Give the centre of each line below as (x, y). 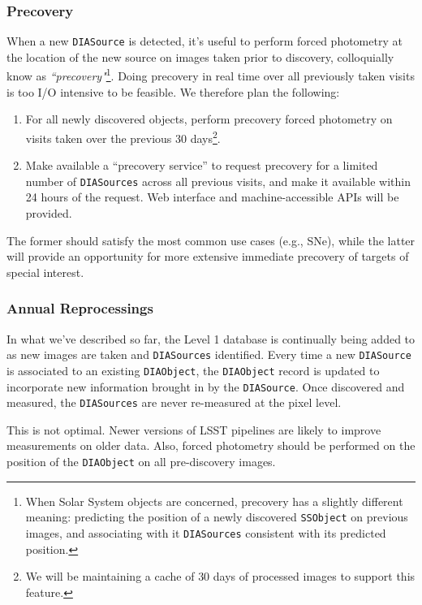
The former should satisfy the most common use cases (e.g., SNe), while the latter (211, 240)
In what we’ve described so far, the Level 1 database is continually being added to (211, 338)
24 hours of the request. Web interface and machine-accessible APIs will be (212, 197)
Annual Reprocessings (80, 308)
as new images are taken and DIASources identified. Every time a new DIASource (209, 354)
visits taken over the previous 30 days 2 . (123, 136)
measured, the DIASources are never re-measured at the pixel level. (174, 402)
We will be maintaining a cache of (110, 576)
